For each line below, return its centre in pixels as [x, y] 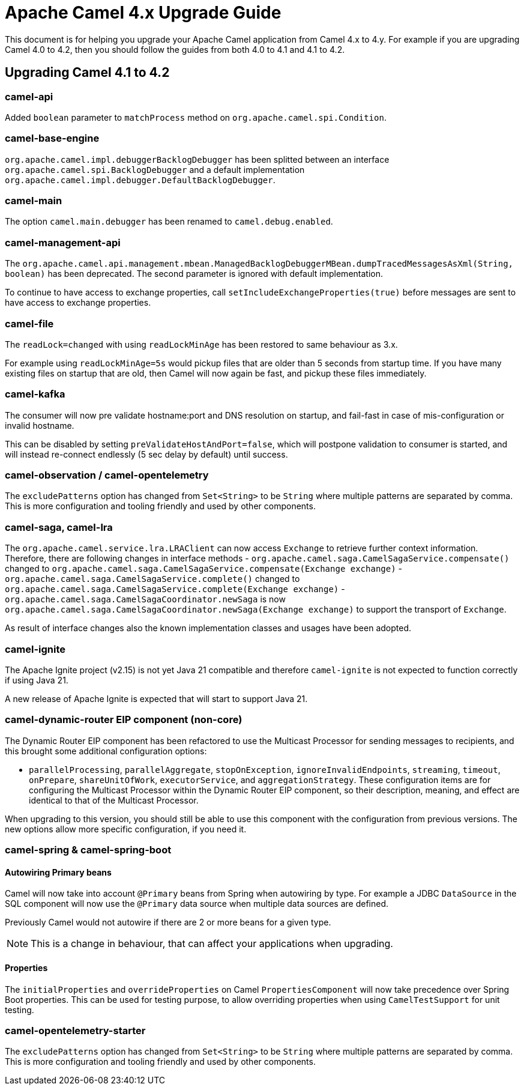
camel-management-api [63, 242]
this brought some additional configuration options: [106, 751]
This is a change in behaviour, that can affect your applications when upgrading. [212, 944]
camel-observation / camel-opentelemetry [107, 475]
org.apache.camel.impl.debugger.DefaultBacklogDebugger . [140, 180]
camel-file [29, 323]
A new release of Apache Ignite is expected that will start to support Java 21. [156, 698]
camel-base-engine [52, 138]
